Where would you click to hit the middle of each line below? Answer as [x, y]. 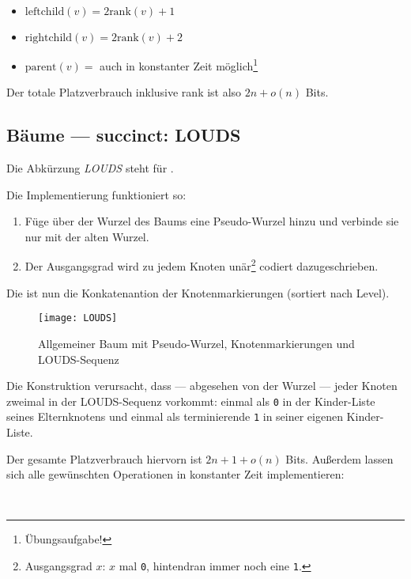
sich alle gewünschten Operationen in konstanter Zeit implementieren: [175, 474]
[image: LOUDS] [78, 318]
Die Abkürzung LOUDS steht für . [90, 168]
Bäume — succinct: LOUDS [124, 135]
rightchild [48, 38]
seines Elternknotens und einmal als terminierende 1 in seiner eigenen [175, 416]
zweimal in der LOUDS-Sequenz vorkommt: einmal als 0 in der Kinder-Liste [191, 401]
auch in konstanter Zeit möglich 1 [179, 64]
